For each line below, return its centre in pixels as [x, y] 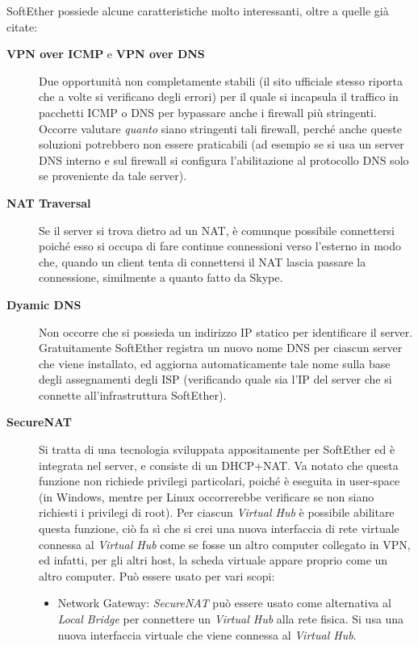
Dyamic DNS [44, 304]
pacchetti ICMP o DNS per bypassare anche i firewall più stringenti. [208, 112]
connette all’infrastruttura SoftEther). [133, 394]
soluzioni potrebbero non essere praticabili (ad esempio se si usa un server [222, 144]
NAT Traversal [49, 202]
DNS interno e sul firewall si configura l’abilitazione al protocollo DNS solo [224, 159]
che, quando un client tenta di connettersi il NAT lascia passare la [203, 261]
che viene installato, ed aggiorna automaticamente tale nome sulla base [215, 363]
